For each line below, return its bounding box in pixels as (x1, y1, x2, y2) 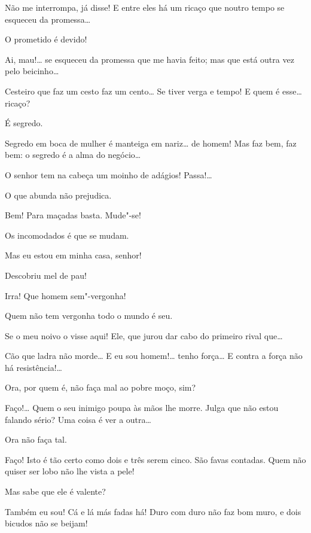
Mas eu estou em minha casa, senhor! (5, 249, 142, 261)
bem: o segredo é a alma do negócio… (5, 148, 141, 161)
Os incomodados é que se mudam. (5, 229, 129, 241)
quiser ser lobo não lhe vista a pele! (5, 465, 135, 477)
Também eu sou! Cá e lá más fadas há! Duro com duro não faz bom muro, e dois (5, 505, 301, 517)
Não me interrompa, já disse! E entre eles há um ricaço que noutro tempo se (5, 1, 285, 13)
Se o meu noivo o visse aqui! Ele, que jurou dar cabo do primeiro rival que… (5, 329, 283, 342)
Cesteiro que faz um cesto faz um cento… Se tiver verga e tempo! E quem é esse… (5, 84, 302, 97)
